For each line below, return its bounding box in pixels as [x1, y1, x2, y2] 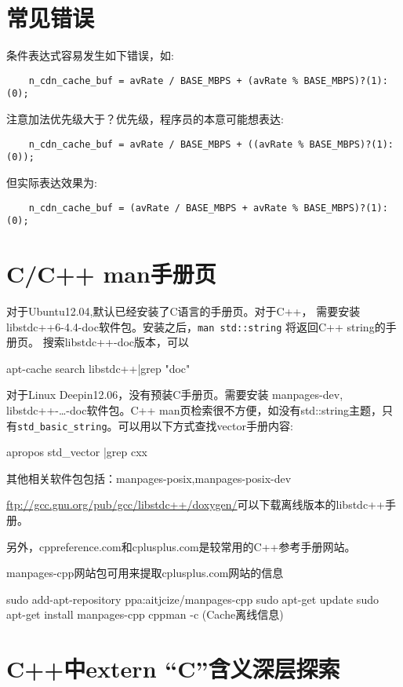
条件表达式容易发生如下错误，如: [6, 47, 174, 64]
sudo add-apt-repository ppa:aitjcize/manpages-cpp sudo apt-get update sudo [6, 590, 379, 607]
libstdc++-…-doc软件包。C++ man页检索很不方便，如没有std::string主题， [6, 402, 383, 418]
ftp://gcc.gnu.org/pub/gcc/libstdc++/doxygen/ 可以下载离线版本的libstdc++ [6, 496, 385, 513]
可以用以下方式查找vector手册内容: [118, 417, 293, 433]
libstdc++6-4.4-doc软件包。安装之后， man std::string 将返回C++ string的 [6, 318, 386, 334]
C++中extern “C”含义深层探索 [6, 652, 340, 685]
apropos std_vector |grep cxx [6, 444, 147, 460]
